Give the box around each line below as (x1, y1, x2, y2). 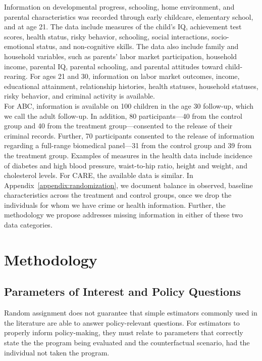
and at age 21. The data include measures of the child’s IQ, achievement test (4, 21, 242, 32)
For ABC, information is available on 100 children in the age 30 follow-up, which (4, 100, 254, 111)
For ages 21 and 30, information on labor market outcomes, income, (30, 71, 240, 81)
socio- (212, 31, 229, 41)
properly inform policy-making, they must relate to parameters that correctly (4, 327, 243, 338)
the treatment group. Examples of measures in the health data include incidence (4, 150, 252, 160)
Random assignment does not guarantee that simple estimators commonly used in (4, 307, 257, 318)
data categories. (4, 219, 53, 230)
